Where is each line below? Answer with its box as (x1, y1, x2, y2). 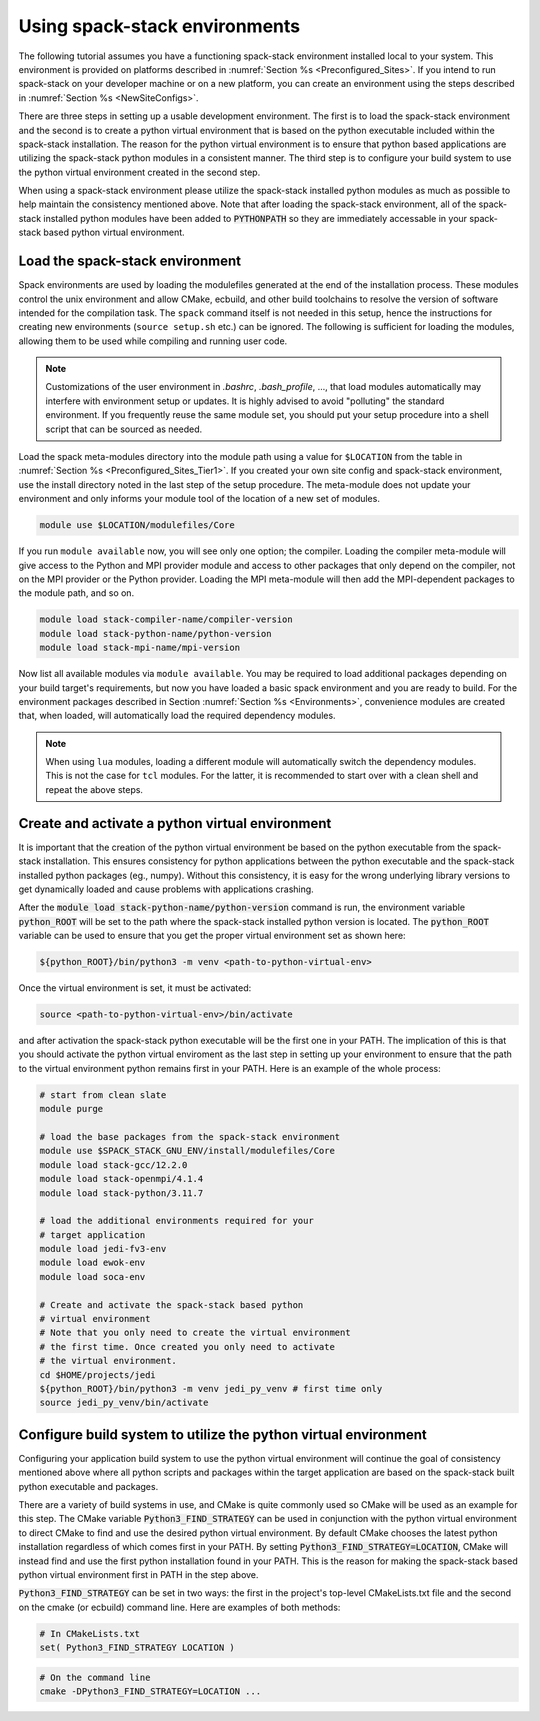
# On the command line (39, 1671, 151, 1683)
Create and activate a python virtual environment (18, 815, 332, 832)
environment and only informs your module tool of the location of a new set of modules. (18, 493, 380, 505)
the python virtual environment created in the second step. (18, 166, 261, 178)
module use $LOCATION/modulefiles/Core (39, 520, 235, 531)
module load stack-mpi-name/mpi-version (39, 642, 240, 654)
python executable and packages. (18, 1480, 159, 1492)
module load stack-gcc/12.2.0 (39, 1159, 188, 1170)
